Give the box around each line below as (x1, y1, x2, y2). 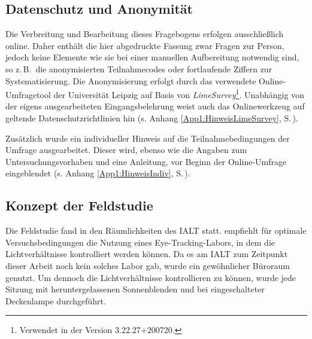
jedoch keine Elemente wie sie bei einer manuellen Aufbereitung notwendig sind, (5, 51, 299, 63)
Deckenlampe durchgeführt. (5, 294, 106, 307)
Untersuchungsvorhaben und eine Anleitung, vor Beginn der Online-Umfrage (5, 155, 287, 167)
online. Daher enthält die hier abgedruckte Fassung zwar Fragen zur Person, (5, 39, 284, 51)
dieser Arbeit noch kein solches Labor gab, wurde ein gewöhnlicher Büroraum (5, 259, 290, 271)
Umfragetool (5, 88, 51, 100)
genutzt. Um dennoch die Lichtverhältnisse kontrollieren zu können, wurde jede (5, 271, 296, 283)
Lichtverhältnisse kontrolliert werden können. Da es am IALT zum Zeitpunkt (5, 248, 288, 260)
